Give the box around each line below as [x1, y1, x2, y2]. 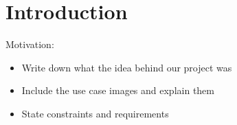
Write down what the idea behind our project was [21, 60, 232, 74]
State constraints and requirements [21, 106, 169, 120]
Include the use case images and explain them [21, 83, 214, 98]
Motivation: [5, 37, 54, 52]
